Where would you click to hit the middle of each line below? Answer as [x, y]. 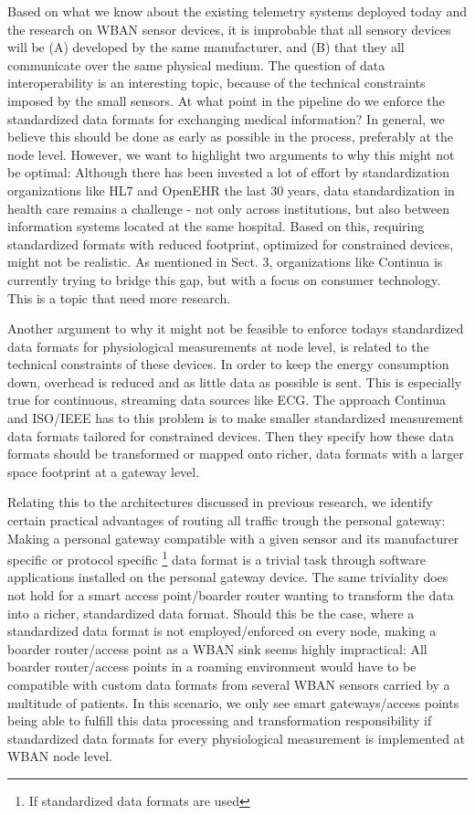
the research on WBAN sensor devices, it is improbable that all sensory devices [229, 29]
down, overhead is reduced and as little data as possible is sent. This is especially [235, 381]
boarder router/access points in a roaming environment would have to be [212, 667]
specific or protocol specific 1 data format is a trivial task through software [216, 558]
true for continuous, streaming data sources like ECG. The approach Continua [227, 400]
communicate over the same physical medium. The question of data [196, 64]
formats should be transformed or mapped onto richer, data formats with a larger [236, 454]
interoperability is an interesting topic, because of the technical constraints [216, 83]
